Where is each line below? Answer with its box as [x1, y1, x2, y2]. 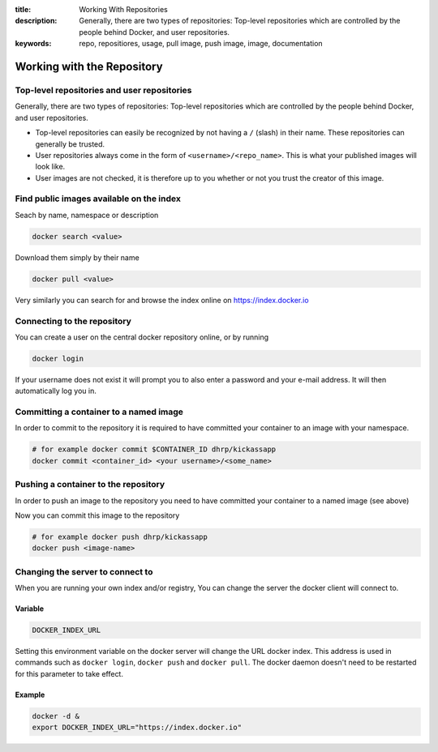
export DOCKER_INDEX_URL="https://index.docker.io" [32, 723, 243, 733]
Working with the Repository [15, 59, 163, 73]
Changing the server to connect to [15, 566, 153, 577]
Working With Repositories [79, 5, 168, 14]
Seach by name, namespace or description [15, 210, 159, 220]
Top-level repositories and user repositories [15, 84, 192, 96]
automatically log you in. [15, 386, 97, 396]
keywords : [15, 39, 52, 49]
